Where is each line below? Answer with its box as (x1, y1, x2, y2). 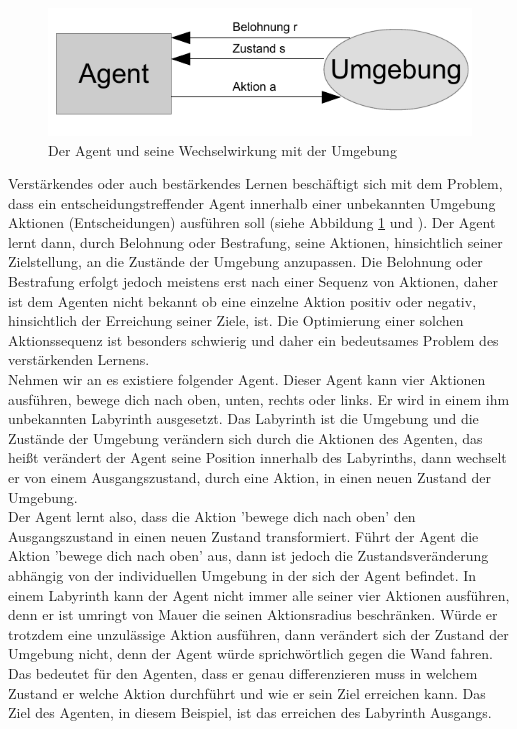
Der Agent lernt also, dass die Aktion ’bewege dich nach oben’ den (8, 506, 416, 527)
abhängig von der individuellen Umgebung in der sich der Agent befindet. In (8, 564, 477, 585)
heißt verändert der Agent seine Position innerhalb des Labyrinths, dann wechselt (8, 447, 507, 468)
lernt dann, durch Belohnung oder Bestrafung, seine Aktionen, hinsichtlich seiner (8, 231, 503, 252)
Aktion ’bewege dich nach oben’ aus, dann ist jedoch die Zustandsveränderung (8, 545, 489, 566)
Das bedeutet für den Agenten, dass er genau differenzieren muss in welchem (8, 662, 478, 683)
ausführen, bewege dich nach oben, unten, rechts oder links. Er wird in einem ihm (8, 388, 510, 409)
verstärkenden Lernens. (8, 349, 150, 370)
